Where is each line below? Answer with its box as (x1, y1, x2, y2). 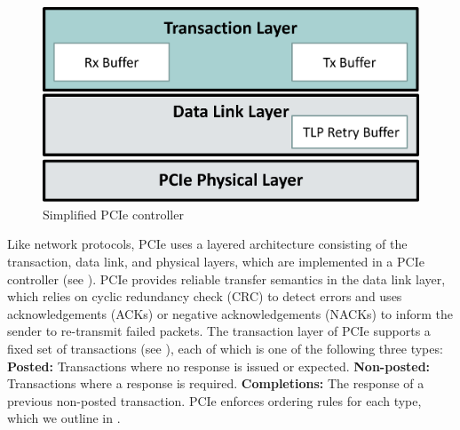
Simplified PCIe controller (43, 204, 184, 223)
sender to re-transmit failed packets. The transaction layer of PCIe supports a (7, 322, 431, 340)
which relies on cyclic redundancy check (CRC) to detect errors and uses (7, 287, 402, 306)
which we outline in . (7, 409, 121, 427)
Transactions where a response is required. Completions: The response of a (7, 374, 424, 393)
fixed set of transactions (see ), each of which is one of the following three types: (7, 339, 443, 357)
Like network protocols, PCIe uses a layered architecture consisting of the (7, 235, 408, 253)
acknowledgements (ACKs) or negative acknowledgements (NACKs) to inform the (7, 304, 453, 322)
